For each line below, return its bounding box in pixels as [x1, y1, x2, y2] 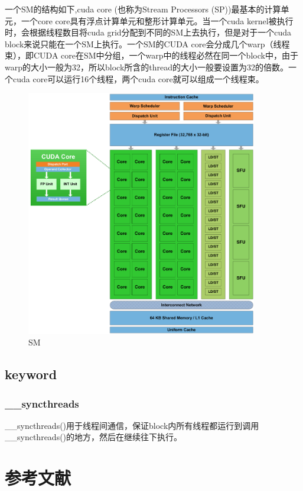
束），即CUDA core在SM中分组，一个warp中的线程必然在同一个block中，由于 [5, 49, 298, 62]
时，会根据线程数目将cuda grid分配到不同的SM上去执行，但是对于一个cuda [5, 26, 292, 38]
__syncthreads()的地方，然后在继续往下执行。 [5, 431, 183, 443]
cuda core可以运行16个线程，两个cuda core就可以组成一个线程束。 [12, 72, 264, 85]
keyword [5, 365, 57, 383]
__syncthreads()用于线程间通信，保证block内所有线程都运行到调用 [5, 419, 259, 431]
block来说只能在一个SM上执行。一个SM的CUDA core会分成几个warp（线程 [5, 37, 290, 50]
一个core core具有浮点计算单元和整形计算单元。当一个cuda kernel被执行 [21, 14, 294, 27]
